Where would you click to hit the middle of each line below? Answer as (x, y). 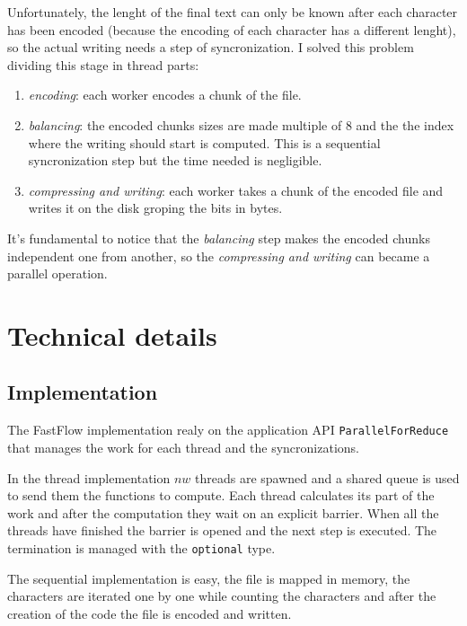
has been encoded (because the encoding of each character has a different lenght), (232, 29)
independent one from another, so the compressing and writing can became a (219, 256)
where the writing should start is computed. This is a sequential (204, 142)
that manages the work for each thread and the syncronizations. (183, 447)
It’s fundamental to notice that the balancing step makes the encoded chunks (219, 238)
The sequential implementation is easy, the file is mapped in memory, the (209, 578)
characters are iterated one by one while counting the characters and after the (222, 596)
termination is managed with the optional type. (141, 547)
